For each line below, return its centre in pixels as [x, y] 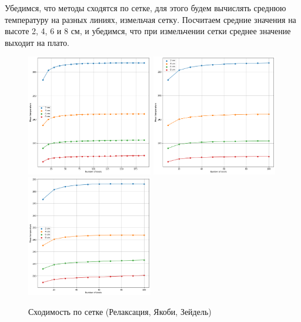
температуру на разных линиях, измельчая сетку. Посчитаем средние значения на [150, 19]
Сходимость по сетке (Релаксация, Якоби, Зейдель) [120, 311]
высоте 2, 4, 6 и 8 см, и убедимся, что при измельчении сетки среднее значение [148, 31]
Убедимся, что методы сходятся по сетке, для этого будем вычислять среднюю [146, 8]
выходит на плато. [37, 42]
